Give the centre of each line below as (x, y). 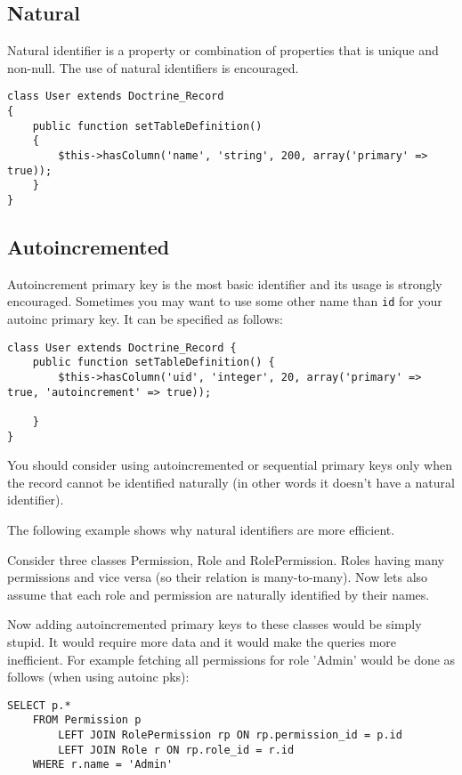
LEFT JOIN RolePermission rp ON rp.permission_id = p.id (230, 735)
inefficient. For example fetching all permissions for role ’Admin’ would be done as (231, 659)
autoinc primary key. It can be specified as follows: (145, 319)
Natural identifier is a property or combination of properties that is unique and (223, 50)
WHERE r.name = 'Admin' (103, 765)
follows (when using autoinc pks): (98, 677)
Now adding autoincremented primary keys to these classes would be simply (215, 624)
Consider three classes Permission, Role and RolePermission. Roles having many (226, 559)
